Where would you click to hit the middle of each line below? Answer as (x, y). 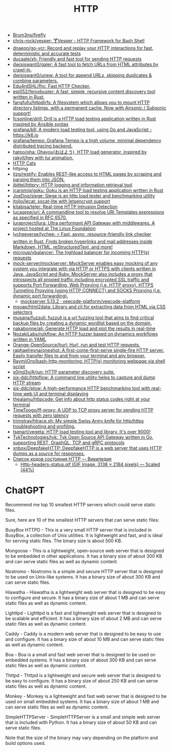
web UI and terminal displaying (56, 394)
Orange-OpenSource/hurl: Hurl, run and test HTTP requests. (77, 345)
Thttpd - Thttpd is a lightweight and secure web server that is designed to (83, 675)
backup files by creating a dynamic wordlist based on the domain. (82, 323)
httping (20, 169)
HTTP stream (27, 383)
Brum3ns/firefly (29, 35)
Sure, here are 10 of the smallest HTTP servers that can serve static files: (82, 520)
